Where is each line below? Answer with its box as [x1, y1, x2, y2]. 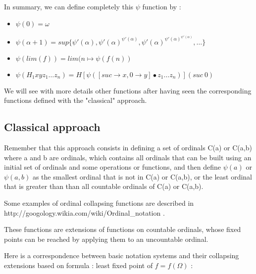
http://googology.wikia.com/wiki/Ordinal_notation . [4, 207, 165, 218]
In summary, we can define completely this [4, 1, 134, 11]
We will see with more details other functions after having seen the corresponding [4, 85, 252, 95]
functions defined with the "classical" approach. [4, 95, 147, 105]
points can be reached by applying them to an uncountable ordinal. [4, 233, 208, 244]
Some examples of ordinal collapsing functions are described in [4, 197, 194, 208]
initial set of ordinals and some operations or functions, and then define [4, 162, 221, 172]
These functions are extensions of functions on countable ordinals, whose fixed [4, 224, 241, 234]
